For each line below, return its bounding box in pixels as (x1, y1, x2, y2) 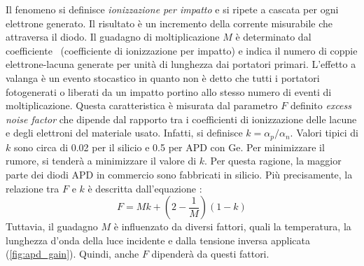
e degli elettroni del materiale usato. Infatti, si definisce (6, 125, 243, 140)
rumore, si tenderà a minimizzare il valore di (6, 153, 197, 168)
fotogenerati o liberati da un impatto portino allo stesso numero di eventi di (6, 84, 332, 99)
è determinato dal (235, 29, 311, 44)
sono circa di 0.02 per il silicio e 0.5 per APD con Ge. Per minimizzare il (13, 139, 325, 154)
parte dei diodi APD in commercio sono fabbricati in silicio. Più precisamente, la (6, 167, 353, 181)
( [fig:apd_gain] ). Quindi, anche (6, 246, 139, 261)
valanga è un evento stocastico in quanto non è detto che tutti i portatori (6, 70, 320, 85)
